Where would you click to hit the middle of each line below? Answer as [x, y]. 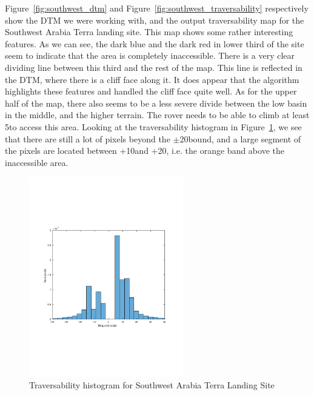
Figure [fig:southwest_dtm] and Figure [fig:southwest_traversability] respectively [157, 8]
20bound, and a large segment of [240, 138]
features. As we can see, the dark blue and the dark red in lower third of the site [155, 43]
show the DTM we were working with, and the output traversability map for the [155, 20]
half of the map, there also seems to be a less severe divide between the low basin [156, 103]
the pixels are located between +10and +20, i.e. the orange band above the [145, 151]
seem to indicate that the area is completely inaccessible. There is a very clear [150, 55]
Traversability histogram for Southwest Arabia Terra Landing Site [152, 385]
